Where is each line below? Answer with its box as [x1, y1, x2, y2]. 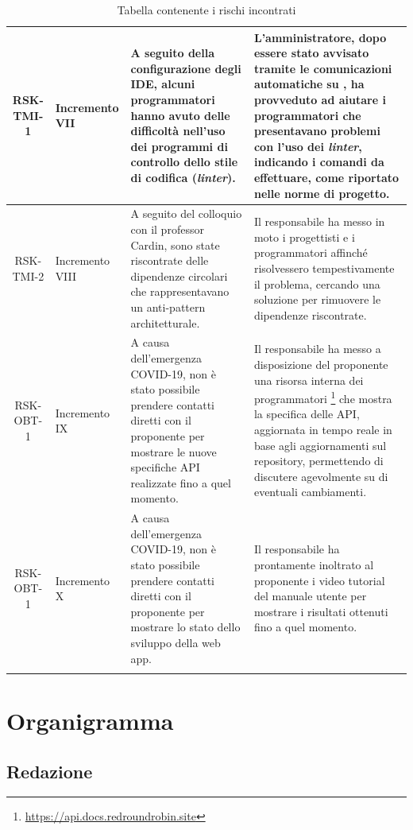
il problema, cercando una [253, 275, 380, 292]
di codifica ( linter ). [130, 169, 236, 185]
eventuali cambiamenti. [253, 483, 367, 500]
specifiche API [130, 459, 200, 475]
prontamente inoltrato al [253, 556, 374, 572]
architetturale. [130, 314, 200, 331]
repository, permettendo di [253, 452, 384, 469]
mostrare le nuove [130, 443, 217, 460]
